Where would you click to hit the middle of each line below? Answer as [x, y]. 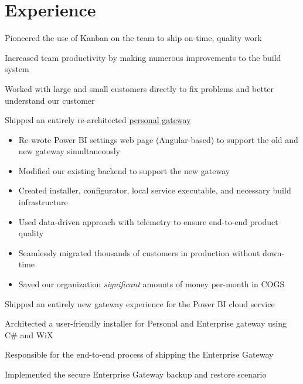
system [17, 69]
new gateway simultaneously [69, 151]
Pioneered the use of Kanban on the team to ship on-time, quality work [133, 38]
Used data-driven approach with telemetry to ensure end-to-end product [148, 221]
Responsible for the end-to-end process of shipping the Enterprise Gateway [139, 354]
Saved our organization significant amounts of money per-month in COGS [151, 284]
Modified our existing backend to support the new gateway [124, 170]
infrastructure [43, 202]
